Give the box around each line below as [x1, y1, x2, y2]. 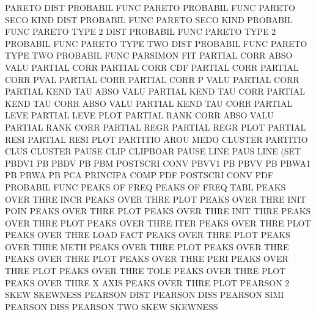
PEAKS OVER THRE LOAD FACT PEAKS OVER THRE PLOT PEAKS [5, 228, 290, 241]
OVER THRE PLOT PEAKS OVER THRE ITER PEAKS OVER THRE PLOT [5, 216, 311, 229]
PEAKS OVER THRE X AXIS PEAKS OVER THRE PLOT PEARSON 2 [5, 276, 290, 289]
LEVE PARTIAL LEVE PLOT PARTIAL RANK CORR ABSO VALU [5, 109, 274, 121]
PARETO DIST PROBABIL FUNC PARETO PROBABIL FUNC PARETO [5, 1, 295, 13]
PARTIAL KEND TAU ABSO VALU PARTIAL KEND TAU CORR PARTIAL [5, 85, 305, 98]
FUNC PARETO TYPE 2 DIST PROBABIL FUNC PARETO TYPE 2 [5, 25, 276, 38]
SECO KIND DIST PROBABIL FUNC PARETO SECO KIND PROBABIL [5, 13, 293, 26]
